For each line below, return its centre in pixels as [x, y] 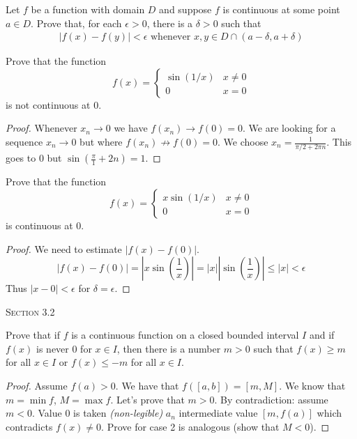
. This [339, 141]
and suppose [185, 9]
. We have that [147, 386]
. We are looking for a [289, 128]
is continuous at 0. [45, 225]
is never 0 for [64, 348]
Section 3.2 [30, 311]
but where [101, 141]
